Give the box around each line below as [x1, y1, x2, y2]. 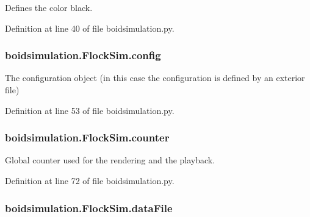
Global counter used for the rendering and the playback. [5, 154, 215, 166]
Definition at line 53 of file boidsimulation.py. [5, 104, 175, 116]
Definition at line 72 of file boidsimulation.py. [5, 174, 175, 187]
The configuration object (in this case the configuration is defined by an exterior [5, 71, 305, 84]
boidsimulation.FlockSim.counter [5, 130, 170, 145]
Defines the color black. [5, 1, 93, 13]
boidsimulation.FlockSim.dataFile [5, 200, 173, 215]
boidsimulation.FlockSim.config [5, 48, 161, 63]
